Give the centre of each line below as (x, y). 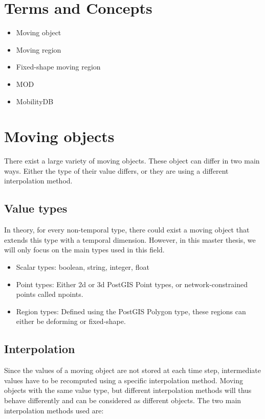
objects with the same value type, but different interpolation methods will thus (128, 390)
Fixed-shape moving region (58, 67)
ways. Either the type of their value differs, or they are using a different (116, 170)
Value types (36, 208)
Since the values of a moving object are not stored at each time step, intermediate (132, 370)
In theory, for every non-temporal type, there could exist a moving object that (127, 230)
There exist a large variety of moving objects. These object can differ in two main (132, 161)
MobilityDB (35, 101)
